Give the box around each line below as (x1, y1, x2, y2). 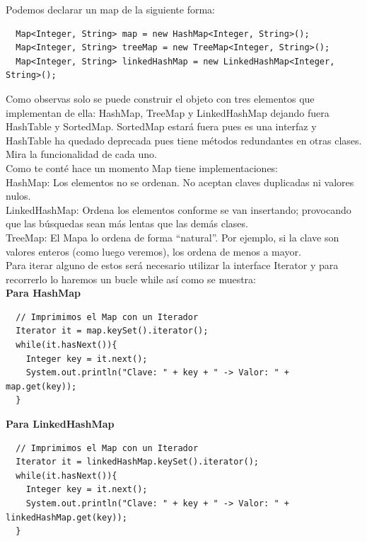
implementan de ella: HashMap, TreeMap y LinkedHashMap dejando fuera (6, 105, 330, 120)
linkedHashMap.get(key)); (6, 512, 127, 523)
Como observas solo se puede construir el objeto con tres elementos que (6, 91, 315, 106)
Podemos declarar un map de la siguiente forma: (6, 2, 216, 16)
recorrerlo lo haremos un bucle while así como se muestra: (6, 271, 256, 286)
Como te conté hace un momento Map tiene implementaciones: (6, 160, 279, 175)
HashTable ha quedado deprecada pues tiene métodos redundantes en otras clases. (6, 132, 362, 147)
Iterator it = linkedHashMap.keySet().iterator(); (16, 457, 259, 467)
